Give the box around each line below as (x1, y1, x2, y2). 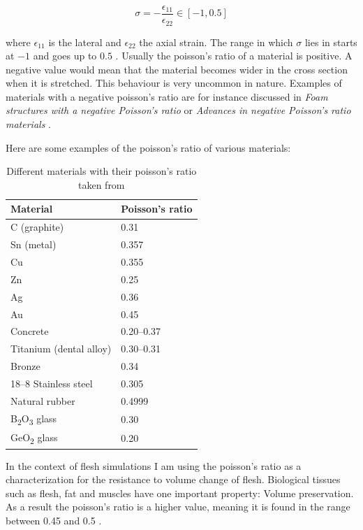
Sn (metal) (10, 237, 57, 252)
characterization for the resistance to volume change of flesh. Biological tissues (6, 472, 341, 487)
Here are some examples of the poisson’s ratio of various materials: (6, 140, 291, 155)
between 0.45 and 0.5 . (6, 513, 102, 527)
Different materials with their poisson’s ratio (6, 164, 197, 178)
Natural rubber (10, 393, 75, 408)
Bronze (10, 359, 40, 373)
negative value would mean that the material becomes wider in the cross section (6, 62, 348, 76)
